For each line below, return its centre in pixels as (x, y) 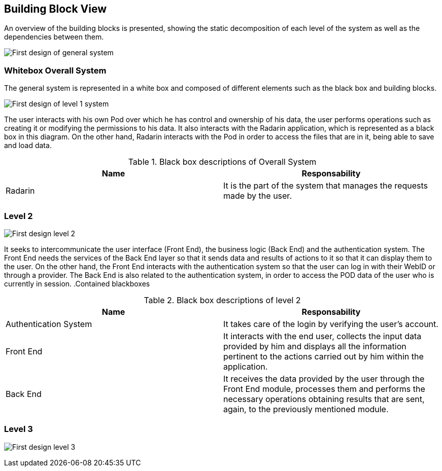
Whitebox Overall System (55, 70)
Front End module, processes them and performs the (324, 389)
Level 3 (19, 429)
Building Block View (56, 9)
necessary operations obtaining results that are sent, (324, 399)
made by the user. (258, 196)
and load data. (28, 146)
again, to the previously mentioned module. (306, 409)
